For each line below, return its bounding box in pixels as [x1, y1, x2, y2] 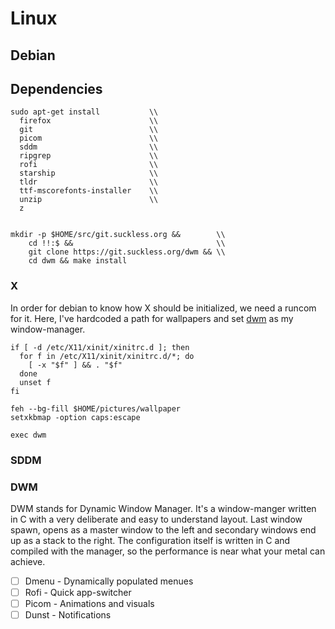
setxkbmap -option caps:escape [10, 412, 141, 422]
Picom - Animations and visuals [24, 598, 155, 610]
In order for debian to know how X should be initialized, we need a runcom [10, 302, 317, 314]
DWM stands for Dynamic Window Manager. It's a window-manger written [10, 502, 317, 514]
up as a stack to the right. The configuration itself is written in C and [10, 534, 291, 546]
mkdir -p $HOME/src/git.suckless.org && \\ [10, 230, 226, 240]
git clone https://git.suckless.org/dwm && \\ [28, 247, 226, 257]
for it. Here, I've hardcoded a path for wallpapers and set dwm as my [10, 312, 294, 324]
